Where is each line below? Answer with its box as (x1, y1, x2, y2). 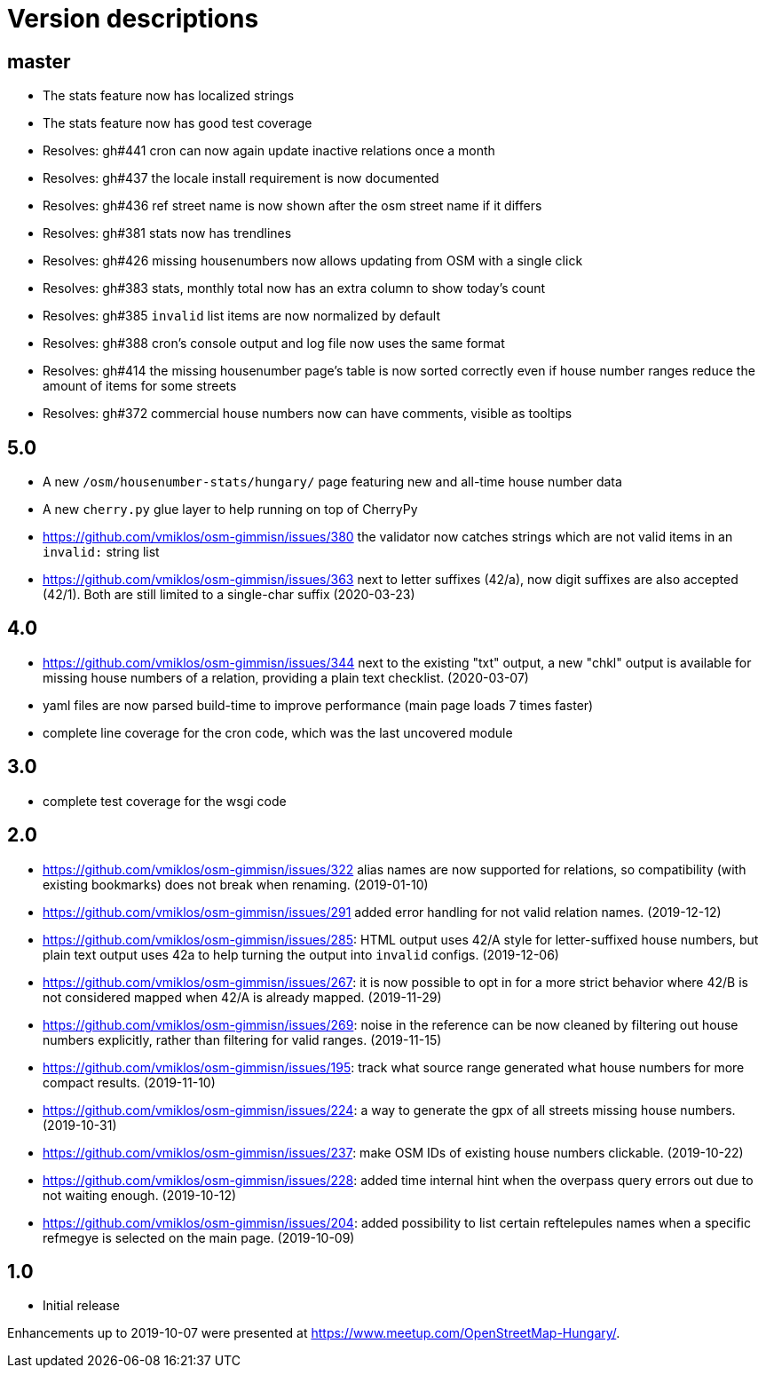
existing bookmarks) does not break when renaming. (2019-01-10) (43, 876, 429, 892)
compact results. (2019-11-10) (43, 1074, 216, 1090)
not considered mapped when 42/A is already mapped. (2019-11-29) (43, 989, 442, 1005)
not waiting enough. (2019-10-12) (43, 1187, 237, 1203)
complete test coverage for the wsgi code (43, 793, 287, 809)
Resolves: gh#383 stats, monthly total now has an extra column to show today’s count (43, 281, 546, 296)
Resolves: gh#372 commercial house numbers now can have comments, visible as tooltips (43, 406, 573, 422)
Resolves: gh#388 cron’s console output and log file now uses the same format (43, 336, 505, 352)
